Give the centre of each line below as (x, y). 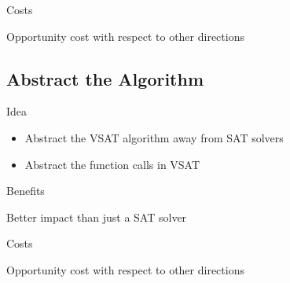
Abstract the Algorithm (105, 78)
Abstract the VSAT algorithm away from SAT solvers (154, 137)
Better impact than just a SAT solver (97, 217)
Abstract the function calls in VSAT (112, 164)
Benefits (26, 191)
